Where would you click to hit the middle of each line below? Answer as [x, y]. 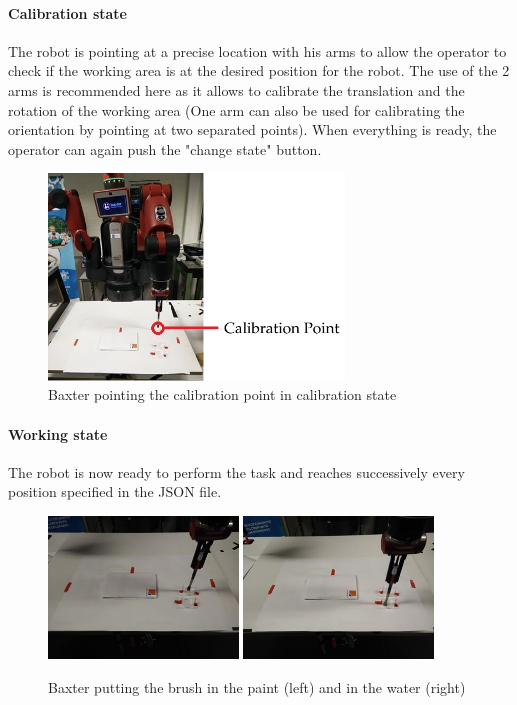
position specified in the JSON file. [115, 491]
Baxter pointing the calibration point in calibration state [222, 394]
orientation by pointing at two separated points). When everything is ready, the [252, 129]
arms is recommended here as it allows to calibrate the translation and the [236, 89]
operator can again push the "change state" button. [165, 148]
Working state [58, 433]
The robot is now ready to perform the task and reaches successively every [236, 471]
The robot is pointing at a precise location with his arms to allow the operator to [257, 50]
